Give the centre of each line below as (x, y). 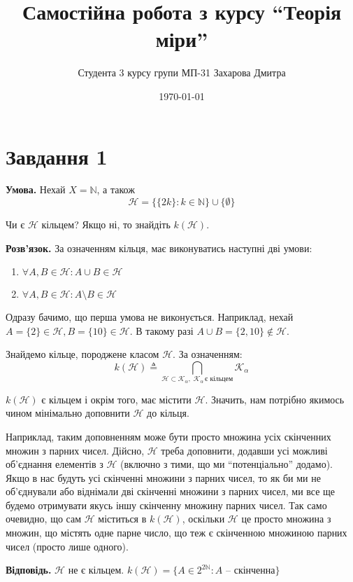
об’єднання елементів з (55, 464)
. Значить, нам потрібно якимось (275, 399)
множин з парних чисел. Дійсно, (75, 450)
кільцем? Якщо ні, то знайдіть (106, 224)
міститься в (122, 519)
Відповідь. (29, 570)
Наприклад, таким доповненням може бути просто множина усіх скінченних (168, 436)
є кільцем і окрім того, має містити (116, 399)
